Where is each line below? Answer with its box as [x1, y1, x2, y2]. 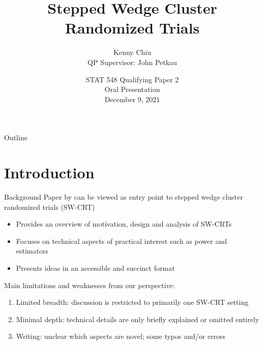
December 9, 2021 [104, 93, 160, 104]
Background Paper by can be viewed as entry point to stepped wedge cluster [4, 192, 243, 202]
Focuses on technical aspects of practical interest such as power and [16, 235, 227, 246]
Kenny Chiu [113, 47, 151, 57]
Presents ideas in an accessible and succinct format [16, 262, 175, 273]
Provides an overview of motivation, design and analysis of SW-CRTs [16, 218, 232, 229]
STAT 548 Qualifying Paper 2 [85, 74, 179, 84]
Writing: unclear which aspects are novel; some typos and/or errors [16, 331, 226, 341]
